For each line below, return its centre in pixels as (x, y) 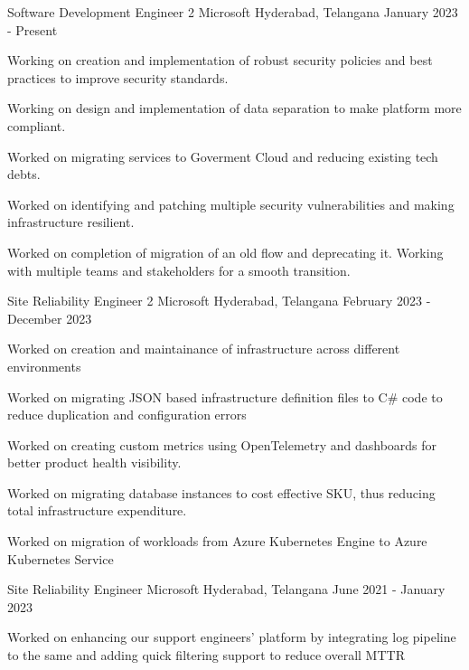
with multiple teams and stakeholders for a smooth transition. (179, 270)
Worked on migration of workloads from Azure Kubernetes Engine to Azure (217, 541)
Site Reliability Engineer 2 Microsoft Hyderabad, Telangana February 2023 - (219, 301)
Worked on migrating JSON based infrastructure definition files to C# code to (225, 396)
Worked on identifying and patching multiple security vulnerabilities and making (231, 204)
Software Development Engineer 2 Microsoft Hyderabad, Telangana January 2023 (233, 12)
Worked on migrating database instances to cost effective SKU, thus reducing (221, 492)
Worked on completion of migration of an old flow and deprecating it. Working (225, 252)
